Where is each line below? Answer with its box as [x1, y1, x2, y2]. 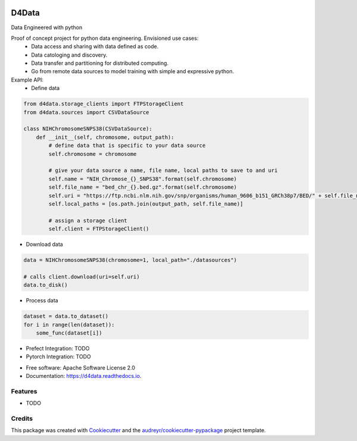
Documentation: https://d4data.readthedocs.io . [26, 373, 142, 380]
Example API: [11, 76, 44, 83]
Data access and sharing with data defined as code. [31, 43, 159, 50]
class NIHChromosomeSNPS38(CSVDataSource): [23, 126, 153, 132]
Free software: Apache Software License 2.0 [26, 364, 136, 371]
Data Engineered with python [11, 24, 83, 31]
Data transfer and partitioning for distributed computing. [31, 60, 169, 67]
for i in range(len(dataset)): [23, 321, 115, 328]
